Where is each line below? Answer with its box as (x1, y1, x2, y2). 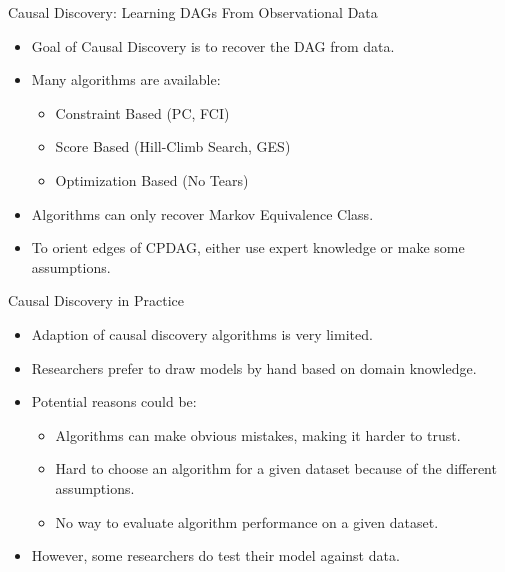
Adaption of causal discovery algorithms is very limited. (31, 323, 373, 344)
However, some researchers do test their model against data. (31, 545, 400, 566)
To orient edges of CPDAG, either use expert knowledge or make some (31, 237, 465, 258)
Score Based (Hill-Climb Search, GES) (55, 136, 291, 157)
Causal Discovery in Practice (8, 290, 184, 311)
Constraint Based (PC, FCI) (55, 102, 230, 123)
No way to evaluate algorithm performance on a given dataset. (55, 511, 439, 532)
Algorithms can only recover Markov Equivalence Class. (31, 203, 374, 224)
